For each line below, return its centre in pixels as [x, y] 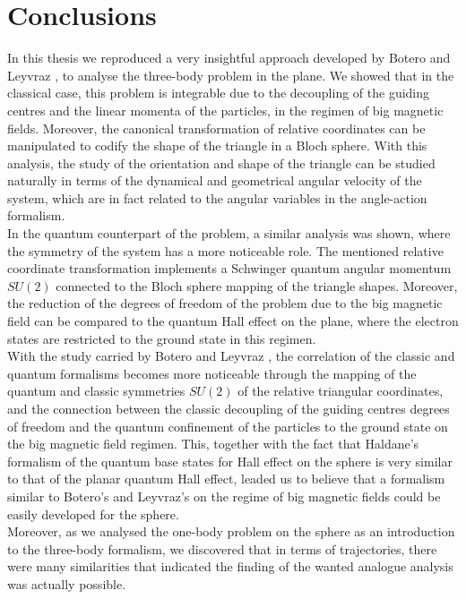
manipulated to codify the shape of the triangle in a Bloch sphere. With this [217, 145]
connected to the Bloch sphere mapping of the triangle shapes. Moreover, [257, 285]
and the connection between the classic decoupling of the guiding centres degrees [229, 408]
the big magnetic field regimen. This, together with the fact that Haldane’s [213, 444]
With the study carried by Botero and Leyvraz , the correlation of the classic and [231, 356]
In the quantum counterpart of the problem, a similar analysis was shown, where [229, 233]
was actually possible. [67, 583]
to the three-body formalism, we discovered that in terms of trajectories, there [222, 548]
